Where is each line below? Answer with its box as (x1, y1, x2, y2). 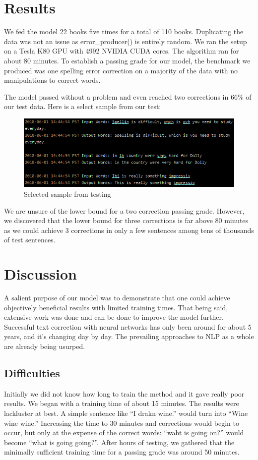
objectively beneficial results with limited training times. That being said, (4, 302, 228, 312)
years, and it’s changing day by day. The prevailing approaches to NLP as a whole (4, 331, 254, 342)
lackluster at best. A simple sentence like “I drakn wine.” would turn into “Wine (4, 407, 248, 418)
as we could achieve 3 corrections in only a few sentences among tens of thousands (4, 225, 254, 235)
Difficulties (4, 365, 60, 380)
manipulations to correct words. (4, 75, 101, 85)
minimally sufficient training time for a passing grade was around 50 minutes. (4, 447, 240, 457)
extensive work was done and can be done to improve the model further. (4, 312, 224, 322)
